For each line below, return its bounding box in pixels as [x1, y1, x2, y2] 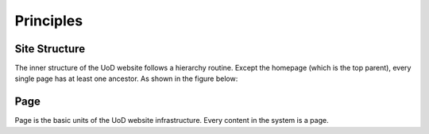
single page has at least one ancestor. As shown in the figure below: [14, 74, 238, 83]
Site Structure [14, 42, 86, 56]
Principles [14, 12, 83, 29]
